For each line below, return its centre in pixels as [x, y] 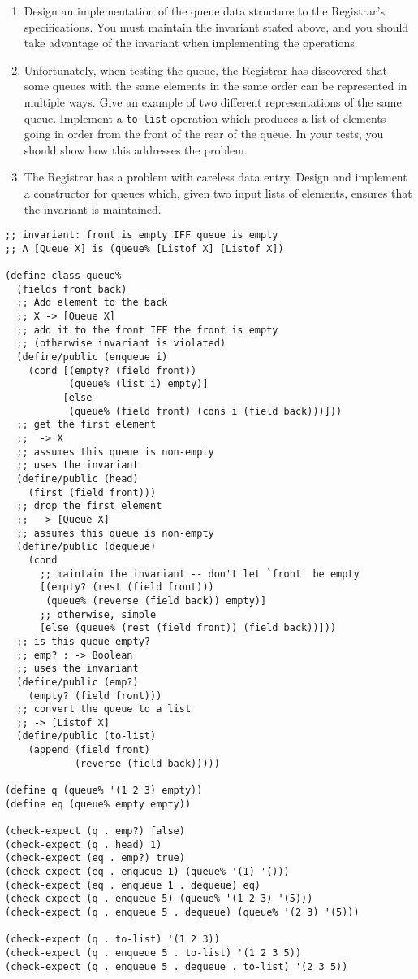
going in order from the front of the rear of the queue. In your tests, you [204, 134]
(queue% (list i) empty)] [138, 384]
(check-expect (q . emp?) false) [95, 831]
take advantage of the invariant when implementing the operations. [191, 43]
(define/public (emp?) [78, 682]
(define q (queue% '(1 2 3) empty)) [104, 791]
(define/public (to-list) [86, 736]
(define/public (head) [78, 479]
